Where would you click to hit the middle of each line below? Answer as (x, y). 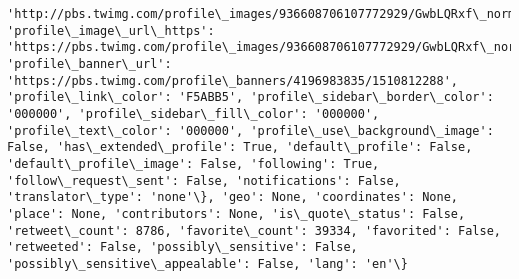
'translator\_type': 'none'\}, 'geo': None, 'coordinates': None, (233, 197)
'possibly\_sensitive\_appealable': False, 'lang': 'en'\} (207, 263)
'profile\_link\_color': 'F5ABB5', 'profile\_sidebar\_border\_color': (250, 97)
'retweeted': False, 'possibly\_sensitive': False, (182, 247)
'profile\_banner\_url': (89, 63)
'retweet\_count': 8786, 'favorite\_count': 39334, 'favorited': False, (254, 230)
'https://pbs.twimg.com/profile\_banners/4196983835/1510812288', (233, 80)
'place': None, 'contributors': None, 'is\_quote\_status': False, (236, 213)
